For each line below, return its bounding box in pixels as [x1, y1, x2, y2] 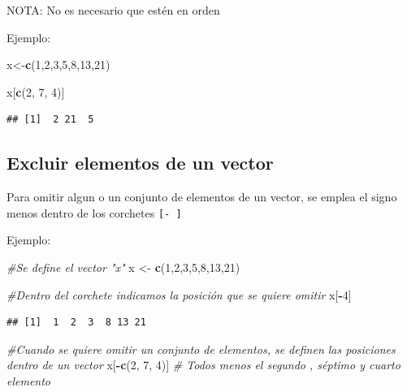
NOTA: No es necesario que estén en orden [6, 2, 220, 18]
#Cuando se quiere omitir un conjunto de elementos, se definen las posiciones [6, 340, 396, 357]
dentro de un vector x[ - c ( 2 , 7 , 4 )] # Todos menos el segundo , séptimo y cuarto [6, 356, 401, 373]
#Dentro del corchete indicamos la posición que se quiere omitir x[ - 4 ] [6, 286, 352, 303]
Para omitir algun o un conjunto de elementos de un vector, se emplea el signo [6, 188, 397, 205]
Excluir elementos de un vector [6, 150, 274, 175]
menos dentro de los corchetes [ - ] [6, 204, 182, 221]
